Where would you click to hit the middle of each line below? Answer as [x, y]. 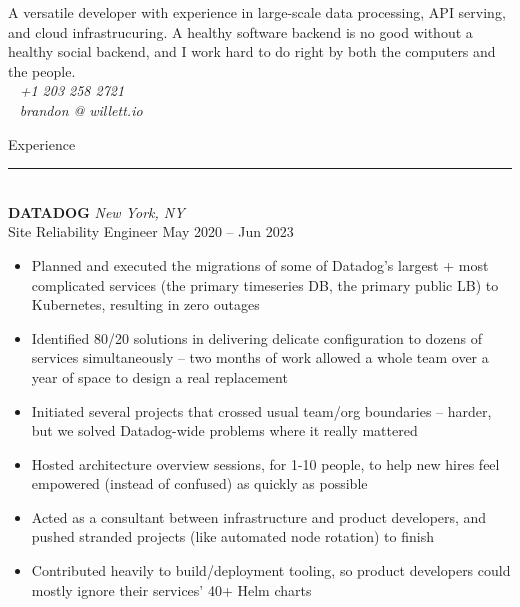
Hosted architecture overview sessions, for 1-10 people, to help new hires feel [265, 463]
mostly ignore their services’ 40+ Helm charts [171, 589]
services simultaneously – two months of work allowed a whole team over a [260, 357]
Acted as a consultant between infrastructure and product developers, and [259, 516]
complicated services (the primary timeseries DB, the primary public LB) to [265, 284]
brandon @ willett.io [81, 109]
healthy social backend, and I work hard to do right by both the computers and [252, 51]
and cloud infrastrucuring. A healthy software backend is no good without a [240, 31]
